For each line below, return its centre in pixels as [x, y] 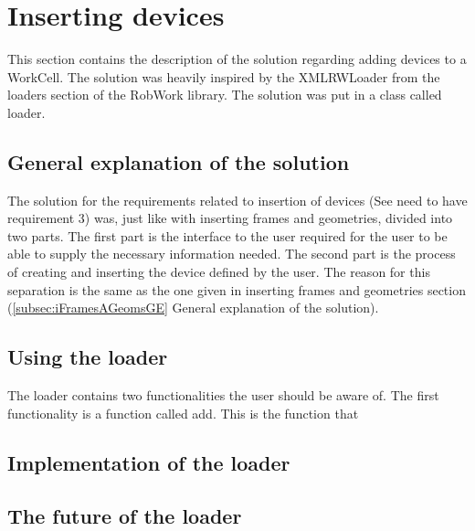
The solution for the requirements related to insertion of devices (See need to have [237, 200]
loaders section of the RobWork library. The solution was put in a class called [225, 95]
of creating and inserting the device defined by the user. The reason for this [219, 272]
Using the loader [88, 357]
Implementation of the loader [149, 462]
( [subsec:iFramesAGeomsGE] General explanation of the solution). [193, 308]
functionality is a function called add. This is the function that [183, 413]
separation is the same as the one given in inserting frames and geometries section [237, 289]
